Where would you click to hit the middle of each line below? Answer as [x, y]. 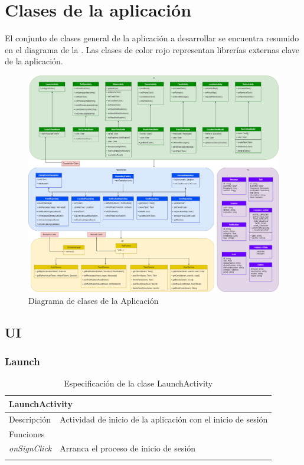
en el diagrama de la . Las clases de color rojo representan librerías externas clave [152, 49]
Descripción [30, 419]
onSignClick [30, 448]
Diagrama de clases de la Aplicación [94, 300]
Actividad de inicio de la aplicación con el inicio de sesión [164, 419]
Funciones [27, 433]
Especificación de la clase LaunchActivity [138, 383]
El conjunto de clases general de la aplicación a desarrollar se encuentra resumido [152, 38]
